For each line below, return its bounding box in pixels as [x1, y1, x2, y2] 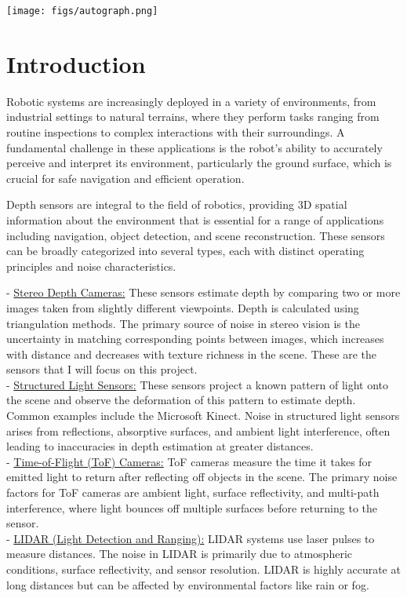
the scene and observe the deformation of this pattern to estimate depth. [6, 392, 356, 408]
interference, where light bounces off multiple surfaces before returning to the [6, 499, 378, 516]
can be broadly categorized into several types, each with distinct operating [6, 242, 365, 259]
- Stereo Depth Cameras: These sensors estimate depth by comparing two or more [6, 284, 401, 301]
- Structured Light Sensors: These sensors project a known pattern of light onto [6, 376, 389, 392]
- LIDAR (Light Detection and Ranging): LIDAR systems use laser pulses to [6, 530, 375, 546]
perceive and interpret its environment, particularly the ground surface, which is [6, 155, 392, 171]
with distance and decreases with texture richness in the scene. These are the [6, 345, 376, 362]
